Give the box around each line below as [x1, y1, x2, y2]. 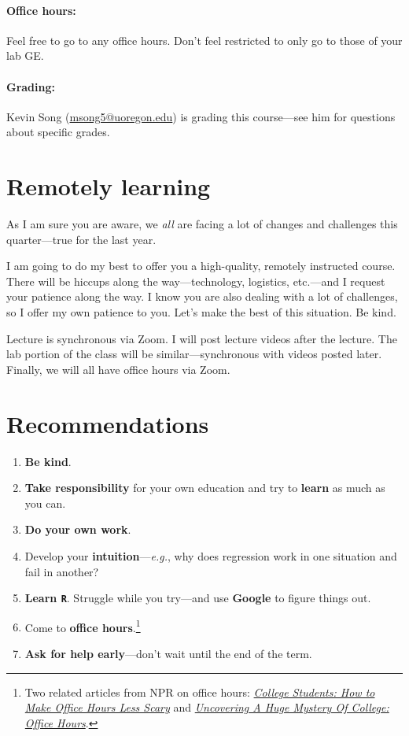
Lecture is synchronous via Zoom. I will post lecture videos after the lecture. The [6, 330, 397, 346]
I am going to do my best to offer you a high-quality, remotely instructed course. [6, 257, 396, 274]
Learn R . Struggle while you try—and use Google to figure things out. [24, 590, 371, 606]
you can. [24, 494, 66, 511]
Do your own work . [24, 521, 131, 538]
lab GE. [6, 47, 44, 64]
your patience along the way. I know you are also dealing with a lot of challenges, [6, 288, 398, 305]
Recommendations [6, 407, 209, 439]
